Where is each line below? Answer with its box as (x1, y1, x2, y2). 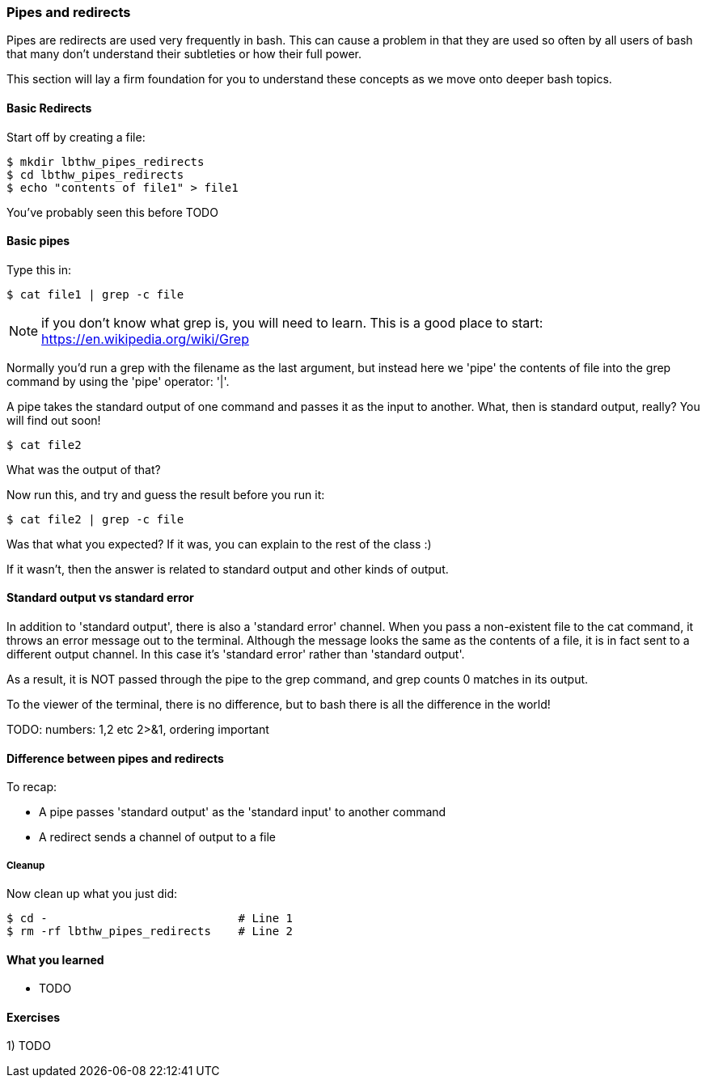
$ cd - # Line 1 (6, 912, 294, 925)
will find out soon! (6, 413, 101, 427)
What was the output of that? (6, 462, 161, 476)
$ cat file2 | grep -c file (6, 512, 184, 526)
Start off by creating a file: (6, 129, 146, 144)
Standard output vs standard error (6, 591, 194, 605)
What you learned (6, 952, 104, 967)
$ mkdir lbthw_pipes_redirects (6, 155, 205, 168)
